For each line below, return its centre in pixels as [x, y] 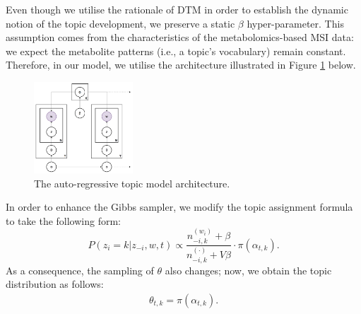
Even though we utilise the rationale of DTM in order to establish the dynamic [177, 9]
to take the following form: [63, 220]
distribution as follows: [55, 284]
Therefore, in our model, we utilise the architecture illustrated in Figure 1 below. [181, 65]
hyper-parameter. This [295, 23]
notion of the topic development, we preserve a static [120, 23]
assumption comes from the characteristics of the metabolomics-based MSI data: [180, 37]
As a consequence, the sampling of [80, 270]
